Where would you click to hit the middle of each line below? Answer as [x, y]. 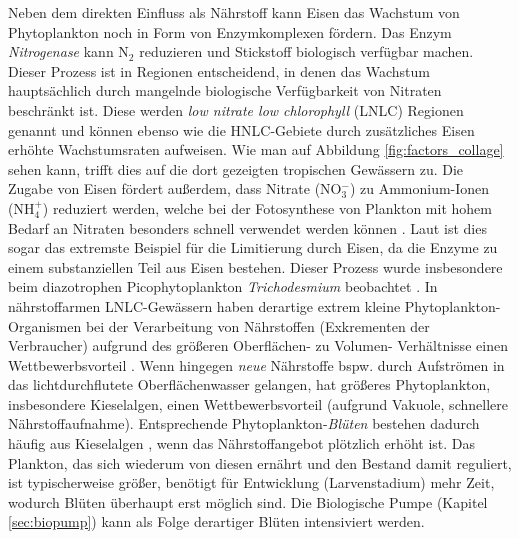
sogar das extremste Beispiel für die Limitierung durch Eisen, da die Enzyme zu [253, 247]
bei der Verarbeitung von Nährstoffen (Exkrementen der [257, 325]
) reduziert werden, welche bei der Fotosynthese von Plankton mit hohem [267, 207]
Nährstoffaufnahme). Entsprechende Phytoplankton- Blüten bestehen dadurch [244, 423]
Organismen [45, 325]
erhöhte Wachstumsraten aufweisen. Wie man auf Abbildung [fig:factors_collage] [256, 149]
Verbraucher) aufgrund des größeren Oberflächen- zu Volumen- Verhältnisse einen [258, 345]
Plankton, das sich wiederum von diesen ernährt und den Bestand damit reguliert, [260, 462]
